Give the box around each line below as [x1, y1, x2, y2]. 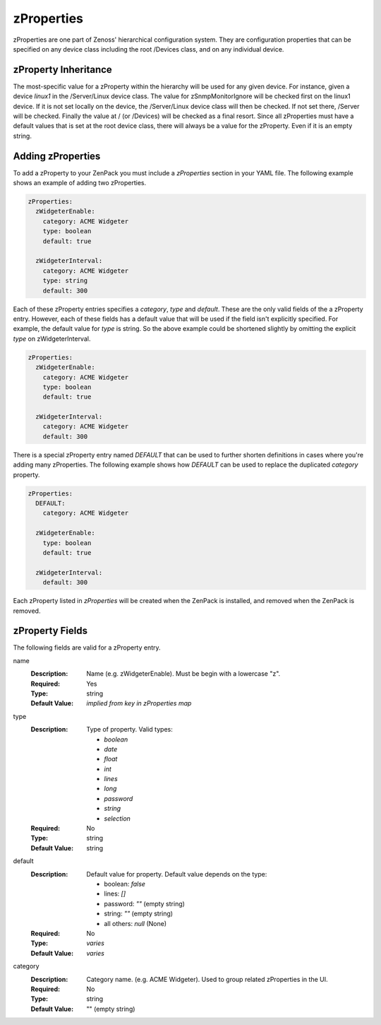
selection [104, 814, 131, 823]
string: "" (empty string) [104, 909, 173, 918]
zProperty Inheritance [13, 64, 112, 76]
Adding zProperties [13, 150, 101, 162]
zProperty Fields [13, 625, 88, 637]
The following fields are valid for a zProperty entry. [13, 643, 162, 652]
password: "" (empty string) [104, 899, 185, 908]
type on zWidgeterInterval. [13, 334, 91, 343]
